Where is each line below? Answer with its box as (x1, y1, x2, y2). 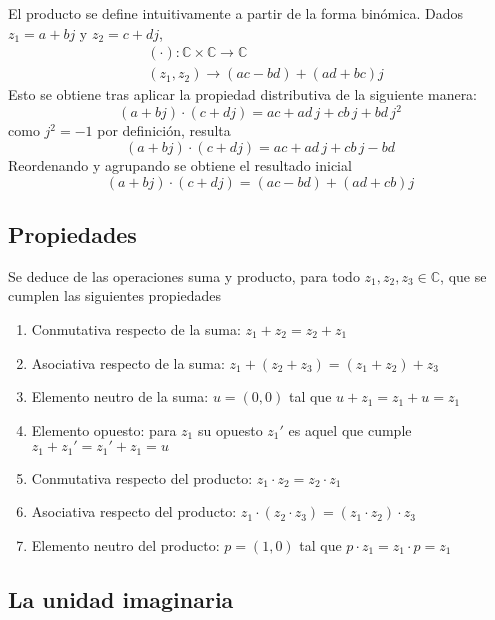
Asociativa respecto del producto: (31, 501, 237, 522)
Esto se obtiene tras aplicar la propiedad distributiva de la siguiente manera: (8, 84, 478, 105)
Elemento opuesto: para (31, 419, 177, 440)
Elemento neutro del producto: (31, 534, 220, 555)
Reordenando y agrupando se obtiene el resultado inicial (8, 154, 352, 175)
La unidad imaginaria (8, 583, 234, 614)
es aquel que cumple (288, 419, 412, 440)
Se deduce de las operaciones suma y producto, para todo (8, 265, 360, 286)
